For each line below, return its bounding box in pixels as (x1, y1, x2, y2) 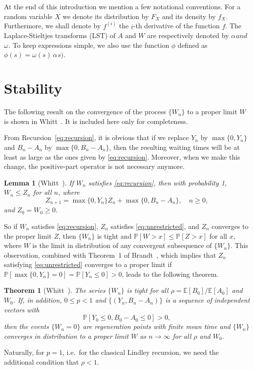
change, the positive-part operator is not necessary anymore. (4, 161, 185, 171)
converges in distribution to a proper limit (4, 330, 129, 341)
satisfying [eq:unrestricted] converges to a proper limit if (4, 259, 172, 269)
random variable (4, 11, 53, 21)
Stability (4, 78, 63, 98)
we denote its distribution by (63, 11, 149, 21)
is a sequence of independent (165, 295, 250, 305)
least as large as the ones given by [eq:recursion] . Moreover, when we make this (4, 151, 240, 162)
